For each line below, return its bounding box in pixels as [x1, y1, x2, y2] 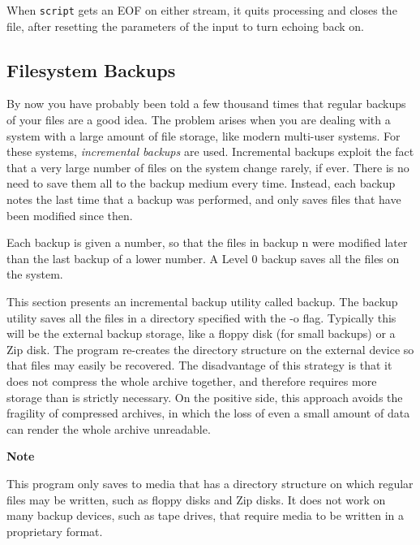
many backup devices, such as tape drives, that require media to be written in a [6, 507, 405, 524]
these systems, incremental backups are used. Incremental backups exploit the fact [6, 143, 414, 160]
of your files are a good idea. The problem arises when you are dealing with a [6, 111, 391, 128]
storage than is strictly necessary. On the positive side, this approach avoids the [6, 388, 403, 405]
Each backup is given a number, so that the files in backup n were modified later [6, 234, 408, 251]
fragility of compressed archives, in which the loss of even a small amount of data [6, 404, 410, 422]
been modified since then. [6, 206, 133, 223]
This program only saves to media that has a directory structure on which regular [6, 474, 414, 491]
